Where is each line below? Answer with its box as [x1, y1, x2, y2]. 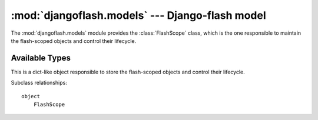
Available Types [11, 53, 71, 63]
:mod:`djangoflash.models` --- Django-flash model [11, 9, 266, 22]
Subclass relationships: [11, 79, 67, 86]
